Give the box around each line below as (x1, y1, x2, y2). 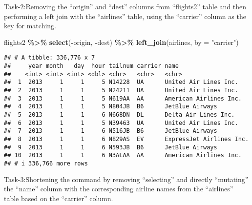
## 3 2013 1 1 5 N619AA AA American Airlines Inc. (4, 95, 242, 102)
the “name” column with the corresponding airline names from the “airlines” (4, 184, 233, 194)
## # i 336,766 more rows (4, 160, 88, 167)
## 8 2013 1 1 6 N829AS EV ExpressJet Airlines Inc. (4, 135, 249, 143)
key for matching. (4, 20, 56, 31)
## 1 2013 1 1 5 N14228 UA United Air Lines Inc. (4, 79, 238, 86)
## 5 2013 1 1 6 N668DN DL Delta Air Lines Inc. (4, 111, 235, 118)
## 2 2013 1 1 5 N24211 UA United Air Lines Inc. (4, 87, 238, 94)
